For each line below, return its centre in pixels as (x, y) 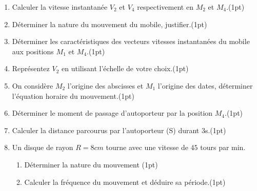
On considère (33, 85)
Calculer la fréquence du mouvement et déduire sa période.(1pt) (125, 182)
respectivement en (165, 7)
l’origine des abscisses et (105, 85)
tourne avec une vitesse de (147, 147)
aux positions (33, 51)
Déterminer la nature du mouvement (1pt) (91, 164)
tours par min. (223, 147)
